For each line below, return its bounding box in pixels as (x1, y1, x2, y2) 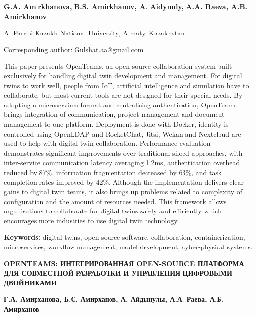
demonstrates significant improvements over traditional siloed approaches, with (4, 147, 243, 158)
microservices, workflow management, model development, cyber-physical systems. (4, 242, 253, 252)
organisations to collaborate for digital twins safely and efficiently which (4, 206, 221, 216)
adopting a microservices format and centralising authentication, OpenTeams (4, 99, 237, 109)
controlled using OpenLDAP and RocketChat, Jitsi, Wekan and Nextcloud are (4, 128, 241, 139)
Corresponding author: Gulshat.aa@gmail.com (4, 44, 144, 54)
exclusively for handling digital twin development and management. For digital (4, 70, 242, 80)
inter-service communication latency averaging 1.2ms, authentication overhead (4, 157, 240, 168)
